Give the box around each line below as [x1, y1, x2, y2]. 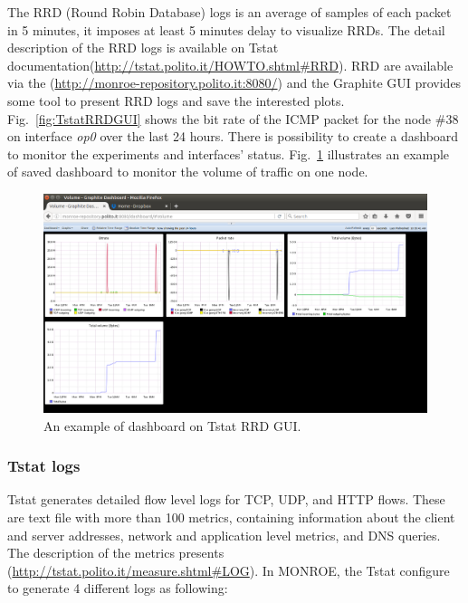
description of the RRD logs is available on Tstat [7, 38, 279, 57]
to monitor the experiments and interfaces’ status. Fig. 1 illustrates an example [7, 144, 450, 163]
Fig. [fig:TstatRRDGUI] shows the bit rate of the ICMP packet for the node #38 [7, 109, 459, 128]
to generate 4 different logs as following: [7, 579, 228, 598]
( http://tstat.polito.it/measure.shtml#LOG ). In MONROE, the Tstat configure [7, 560, 450, 579]
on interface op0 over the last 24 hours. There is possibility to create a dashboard [7, 127, 459, 146]
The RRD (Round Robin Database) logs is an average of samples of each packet [7, 3, 452, 21]
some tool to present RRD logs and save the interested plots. [7, 91, 345, 110]
